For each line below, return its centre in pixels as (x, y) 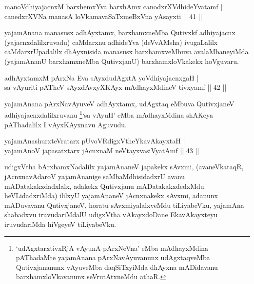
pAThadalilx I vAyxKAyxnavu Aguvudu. (66, 124)
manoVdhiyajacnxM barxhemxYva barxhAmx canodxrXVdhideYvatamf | (114, 6)
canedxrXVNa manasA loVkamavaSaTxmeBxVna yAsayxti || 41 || (103, 16)
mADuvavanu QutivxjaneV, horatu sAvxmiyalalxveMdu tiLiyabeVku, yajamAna (124, 205)
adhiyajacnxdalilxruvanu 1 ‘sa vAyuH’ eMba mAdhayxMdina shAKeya (109, 114)
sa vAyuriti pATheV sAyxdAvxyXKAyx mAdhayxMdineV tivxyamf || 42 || (116, 87)
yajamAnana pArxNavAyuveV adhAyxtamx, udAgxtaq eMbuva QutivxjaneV (119, 103)
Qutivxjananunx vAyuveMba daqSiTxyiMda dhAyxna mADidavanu (117, 267)
